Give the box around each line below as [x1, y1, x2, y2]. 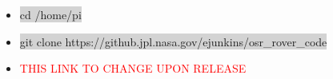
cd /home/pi [19, 6, 82, 22]
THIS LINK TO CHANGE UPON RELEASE [19, 60, 247, 77]
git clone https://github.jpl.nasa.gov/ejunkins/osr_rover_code [19, 33, 327, 49]
